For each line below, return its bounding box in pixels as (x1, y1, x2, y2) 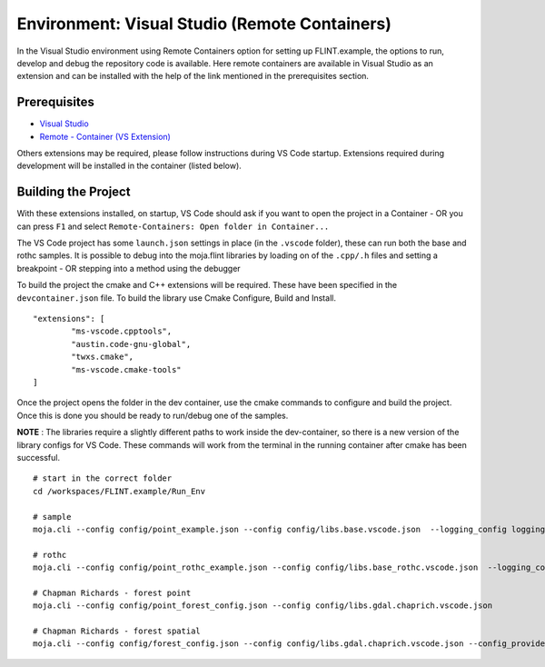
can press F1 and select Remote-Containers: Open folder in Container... (16, 221, 330, 232)
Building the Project (16, 184, 131, 200)
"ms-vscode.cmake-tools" (71, 364, 182, 374)
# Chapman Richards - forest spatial (33, 626, 202, 636)
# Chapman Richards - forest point (33, 587, 192, 598)
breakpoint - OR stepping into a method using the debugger (16, 263, 241, 274)
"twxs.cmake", (71, 352, 134, 363)
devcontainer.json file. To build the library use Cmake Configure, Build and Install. (16, 292, 336, 304)
